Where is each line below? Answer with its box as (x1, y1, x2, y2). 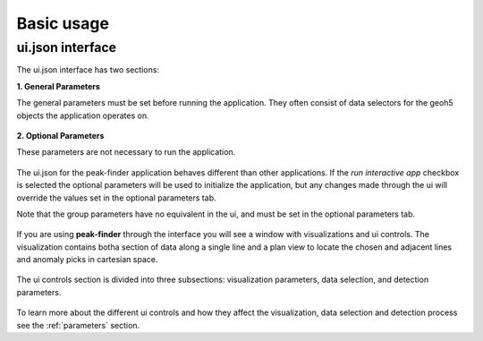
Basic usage (16, 13, 109, 33)
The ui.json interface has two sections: (16, 64, 160, 75)
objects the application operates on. (16, 110, 149, 121)
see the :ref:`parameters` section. (16, 320, 140, 330)
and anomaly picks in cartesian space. (16, 254, 158, 265)
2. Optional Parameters (16, 130, 105, 141)
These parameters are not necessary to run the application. (16, 147, 236, 158)
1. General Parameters (16, 81, 100, 91)
